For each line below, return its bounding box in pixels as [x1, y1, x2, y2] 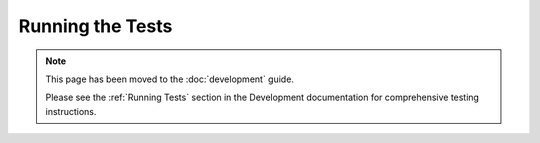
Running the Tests [18, 15, 173, 37]
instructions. [45, 105, 97, 117]
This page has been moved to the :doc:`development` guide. [45, 73, 295, 85]
